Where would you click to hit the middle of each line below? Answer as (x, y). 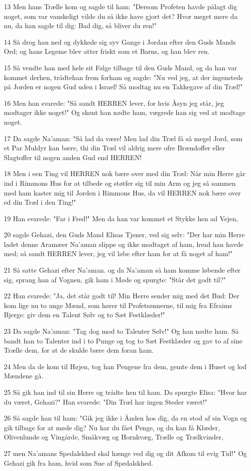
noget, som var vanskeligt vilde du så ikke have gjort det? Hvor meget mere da (121, 16)
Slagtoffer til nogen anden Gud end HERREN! (73, 157)
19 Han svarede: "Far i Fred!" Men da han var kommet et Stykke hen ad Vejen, (121, 218)
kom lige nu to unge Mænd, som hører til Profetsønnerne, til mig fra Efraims (118, 305)
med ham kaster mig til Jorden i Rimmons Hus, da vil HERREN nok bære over (122, 192)
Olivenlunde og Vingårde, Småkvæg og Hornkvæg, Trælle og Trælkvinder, (114, 437)
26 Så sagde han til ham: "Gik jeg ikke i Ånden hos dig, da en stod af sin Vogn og (125, 418)
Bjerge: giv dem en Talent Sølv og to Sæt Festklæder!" (85, 315)
